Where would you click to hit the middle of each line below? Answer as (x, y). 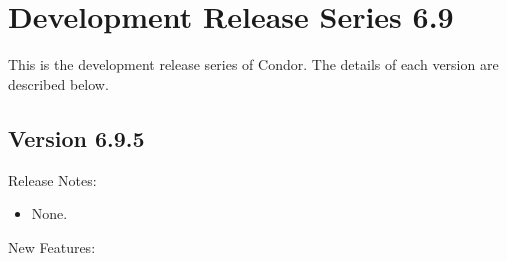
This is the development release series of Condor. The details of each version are (253, 64)
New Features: (52, 246)
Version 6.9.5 (76, 137)
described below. (58, 83)
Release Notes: (52, 179)
